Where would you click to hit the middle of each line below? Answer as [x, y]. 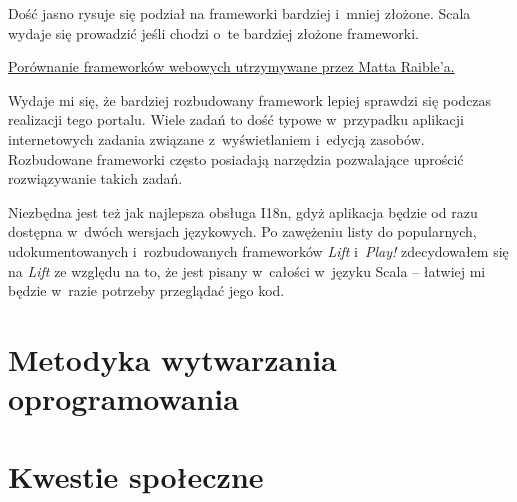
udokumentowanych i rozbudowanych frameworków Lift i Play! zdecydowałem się [258, 250]
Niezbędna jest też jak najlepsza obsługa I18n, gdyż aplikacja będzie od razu [243, 211]
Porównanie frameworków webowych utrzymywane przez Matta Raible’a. [231, 66]
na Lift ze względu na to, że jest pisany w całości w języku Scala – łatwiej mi [247, 270]
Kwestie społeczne [136, 476]
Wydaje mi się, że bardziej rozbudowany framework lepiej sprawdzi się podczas [250, 99]
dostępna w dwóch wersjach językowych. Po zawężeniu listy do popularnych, [242, 231]
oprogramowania [123, 398]
